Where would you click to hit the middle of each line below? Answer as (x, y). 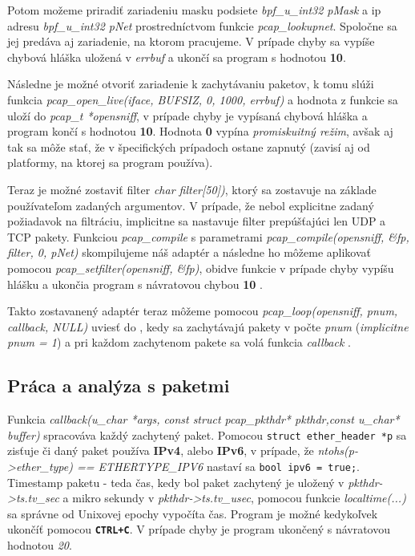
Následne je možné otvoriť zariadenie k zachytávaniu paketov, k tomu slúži (191, 84)
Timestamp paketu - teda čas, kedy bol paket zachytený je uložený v (176, 482)
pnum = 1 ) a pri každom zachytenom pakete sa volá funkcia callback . (179, 342)
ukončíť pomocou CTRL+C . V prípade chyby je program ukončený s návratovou (199, 529)
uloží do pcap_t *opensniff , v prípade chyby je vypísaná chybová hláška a (187, 115)
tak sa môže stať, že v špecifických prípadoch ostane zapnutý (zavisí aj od (189, 146)
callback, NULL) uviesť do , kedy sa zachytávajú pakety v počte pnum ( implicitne (208, 326)
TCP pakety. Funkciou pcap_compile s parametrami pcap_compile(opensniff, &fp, (208, 236)
